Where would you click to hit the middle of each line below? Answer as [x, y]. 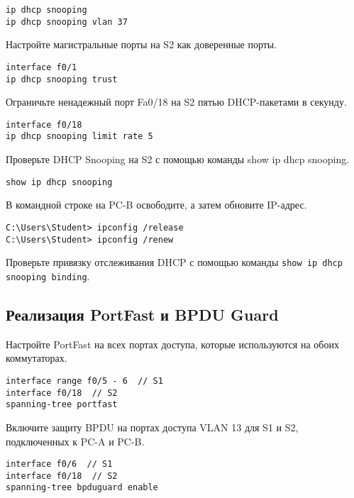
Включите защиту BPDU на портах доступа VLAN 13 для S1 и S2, [152, 427]
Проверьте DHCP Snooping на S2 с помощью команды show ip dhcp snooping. [178, 159]
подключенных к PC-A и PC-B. [75, 441]
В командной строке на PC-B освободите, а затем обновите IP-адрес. [156, 205]
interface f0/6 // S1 [59, 464]
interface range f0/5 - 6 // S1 [84, 381]
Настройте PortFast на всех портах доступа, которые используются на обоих [172, 344]
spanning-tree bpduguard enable [82, 488]
